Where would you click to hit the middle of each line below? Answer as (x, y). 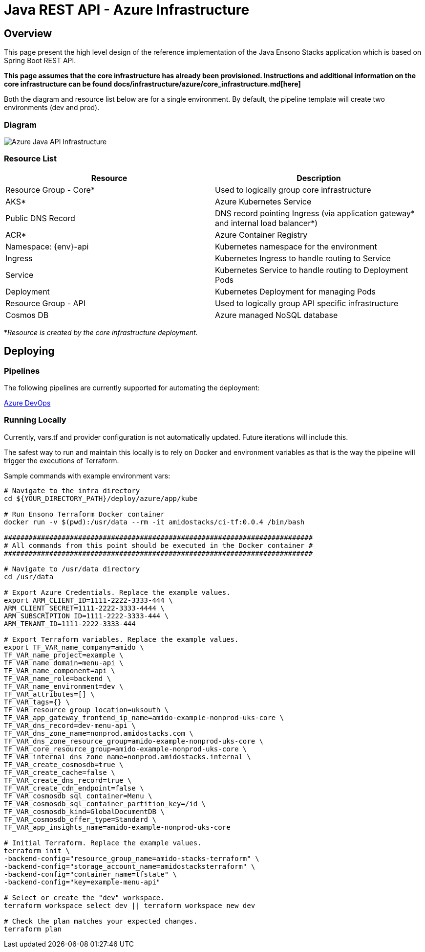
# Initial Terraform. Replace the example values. (103, 843)
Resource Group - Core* (50, 190)
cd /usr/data (29, 577)
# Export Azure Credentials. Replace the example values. (117, 592)
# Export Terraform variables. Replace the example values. (121, 639)
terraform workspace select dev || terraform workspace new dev (130, 905)
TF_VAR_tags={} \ (37, 702)
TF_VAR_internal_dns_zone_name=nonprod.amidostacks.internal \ (127, 757)
